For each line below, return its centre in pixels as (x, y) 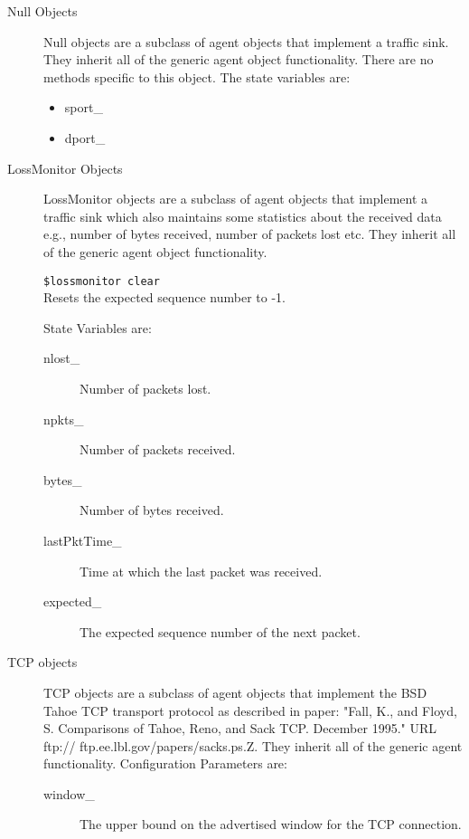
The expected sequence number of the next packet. (220, 631)
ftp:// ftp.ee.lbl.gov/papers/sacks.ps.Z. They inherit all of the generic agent (253, 745)
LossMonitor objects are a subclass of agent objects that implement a (236, 199)
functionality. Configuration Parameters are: (165, 763)
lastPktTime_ (83, 540)
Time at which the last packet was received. (201, 571)
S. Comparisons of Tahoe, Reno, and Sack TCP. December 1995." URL (240, 728)
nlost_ (62, 358)
